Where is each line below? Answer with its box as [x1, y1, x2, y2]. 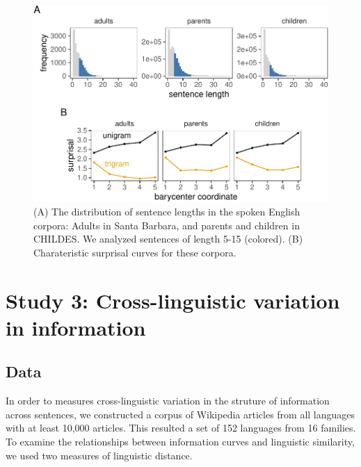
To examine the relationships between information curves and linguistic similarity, [6, 434, 355, 449]
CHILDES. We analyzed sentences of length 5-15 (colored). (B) [33, 231, 303, 246]
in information [6, 313, 146, 341]
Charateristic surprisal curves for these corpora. [33, 245, 236, 259]
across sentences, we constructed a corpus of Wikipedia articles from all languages [6, 407, 355, 421]
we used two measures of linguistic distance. [6, 448, 193, 462]
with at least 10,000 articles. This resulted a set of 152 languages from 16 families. [6, 420, 356, 435]
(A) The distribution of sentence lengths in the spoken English [33, 204, 300, 219]
